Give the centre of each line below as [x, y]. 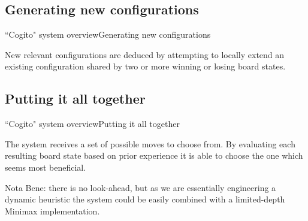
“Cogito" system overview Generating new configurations [108, 34]
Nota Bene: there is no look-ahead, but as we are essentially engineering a [141, 187]
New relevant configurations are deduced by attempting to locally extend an [145, 54]
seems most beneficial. [46, 167]
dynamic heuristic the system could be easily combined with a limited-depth [145, 199]
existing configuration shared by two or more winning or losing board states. [145, 66]
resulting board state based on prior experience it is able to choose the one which [154, 155]
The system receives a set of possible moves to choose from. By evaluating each [150, 143]
